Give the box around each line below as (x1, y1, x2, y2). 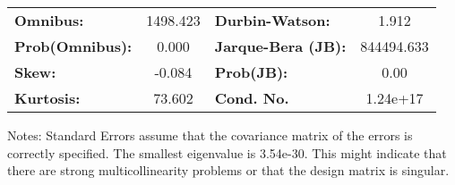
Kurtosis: (14, 88, 81, 108)
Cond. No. (214, 88, 289, 108)
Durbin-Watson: (214, 10, 331, 30)
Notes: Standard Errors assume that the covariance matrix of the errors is (7, 126, 413, 144)
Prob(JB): (214, 62, 288, 82)
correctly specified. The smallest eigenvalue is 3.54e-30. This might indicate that (7, 143, 447, 162)
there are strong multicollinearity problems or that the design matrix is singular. (7, 161, 450, 180)
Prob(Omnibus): (14, 36, 133, 56)
